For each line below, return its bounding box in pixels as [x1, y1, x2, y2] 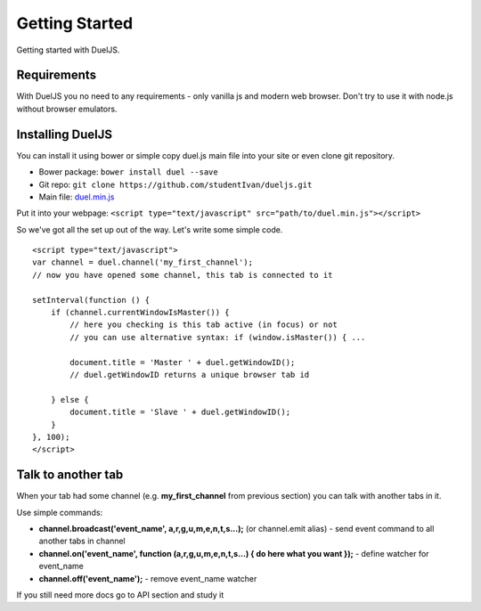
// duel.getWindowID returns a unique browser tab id [69, 370, 310, 379]
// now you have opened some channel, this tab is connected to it [32, 270, 333, 280]
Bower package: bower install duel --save [38, 167, 218, 177]
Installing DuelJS [16, 126, 113, 142]
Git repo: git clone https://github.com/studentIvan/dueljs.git [38, 179, 313, 190]
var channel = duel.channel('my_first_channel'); [32, 257, 254, 267]
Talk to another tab [16, 468, 124, 483]
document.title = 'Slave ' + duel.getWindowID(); [69, 407, 291, 418]
